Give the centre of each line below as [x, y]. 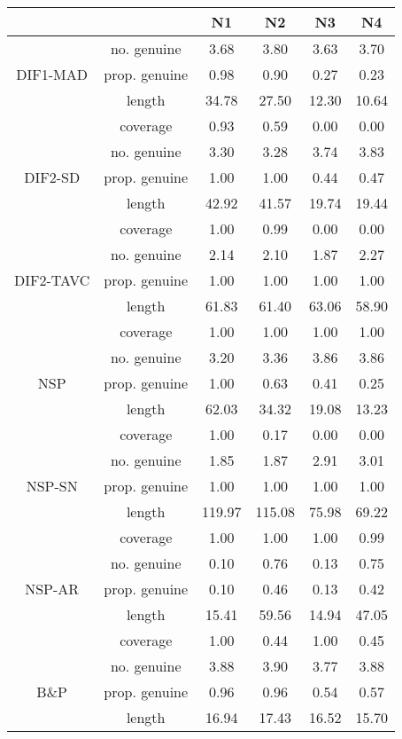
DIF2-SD [52, 177]
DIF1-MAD [52, 74]
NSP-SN [52, 486]
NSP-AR [52, 589]
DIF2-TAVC [52, 280]
